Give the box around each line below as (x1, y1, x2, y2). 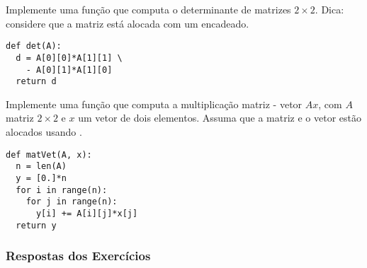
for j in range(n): (26, 197, 118, 207)
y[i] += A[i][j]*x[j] (35, 208, 138, 219)
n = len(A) (16, 161, 67, 172)
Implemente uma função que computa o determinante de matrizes (6, 2, 291, 16)
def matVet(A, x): (6, 149, 92, 160)
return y (16, 220, 57, 231)
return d (16, 76, 57, 87)
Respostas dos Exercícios (6, 247, 151, 264)
